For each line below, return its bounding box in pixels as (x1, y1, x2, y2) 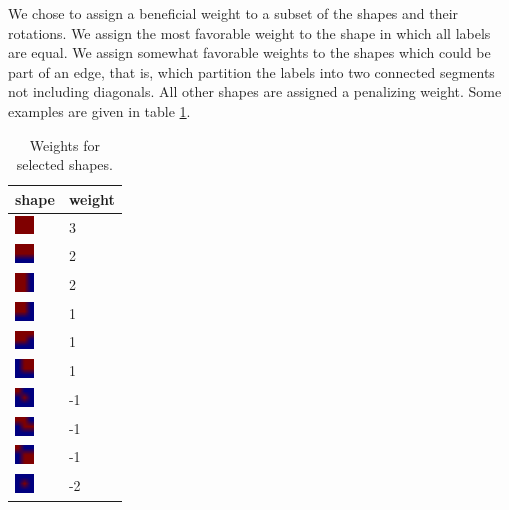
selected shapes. (16, 154, 113, 175)
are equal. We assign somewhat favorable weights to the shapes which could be (8, 42, 491, 63)
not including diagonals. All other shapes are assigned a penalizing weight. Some (8, 81, 502, 102)
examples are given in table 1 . (8, 100, 191, 121)
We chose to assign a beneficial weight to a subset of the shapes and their (8, 3, 459, 23)
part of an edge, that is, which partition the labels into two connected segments (8, 61, 495, 82)
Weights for (29, 134, 100, 155)
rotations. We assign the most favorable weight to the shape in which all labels (8, 22, 491, 43)
